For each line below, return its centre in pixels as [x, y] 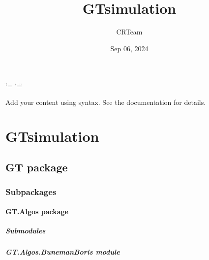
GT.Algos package [37, 211]
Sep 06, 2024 [129, 48]
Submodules [26, 231]
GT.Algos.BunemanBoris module [63, 252]
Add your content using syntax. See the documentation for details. [106, 102]
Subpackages [31, 191]
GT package [37, 167]
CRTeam [129, 32]
